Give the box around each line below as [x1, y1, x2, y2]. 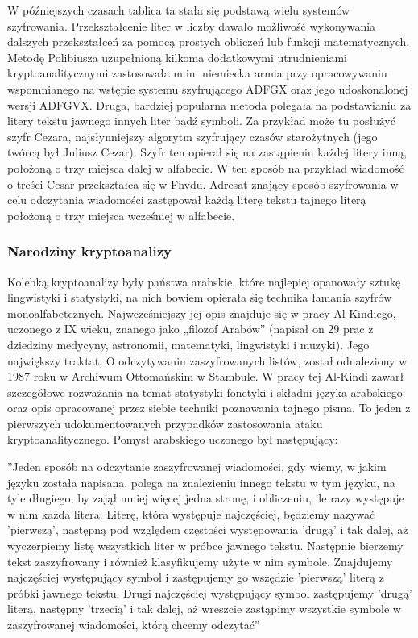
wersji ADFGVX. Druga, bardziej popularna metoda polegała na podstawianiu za [7, 96, 412, 113]
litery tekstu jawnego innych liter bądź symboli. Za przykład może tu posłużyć [7, 112, 395, 129]
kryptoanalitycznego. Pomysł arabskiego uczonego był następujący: [7, 431, 338, 448]
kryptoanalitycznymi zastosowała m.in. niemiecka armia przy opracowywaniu [7, 65, 387, 81]
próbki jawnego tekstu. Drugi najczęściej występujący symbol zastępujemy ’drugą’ [7, 584, 412, 601]
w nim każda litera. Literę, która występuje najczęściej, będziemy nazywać [7, 505, 375, 522]
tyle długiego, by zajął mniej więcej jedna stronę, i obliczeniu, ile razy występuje [7, 490, 404, 507]
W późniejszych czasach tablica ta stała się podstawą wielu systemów [7, 2, 350, 18]
